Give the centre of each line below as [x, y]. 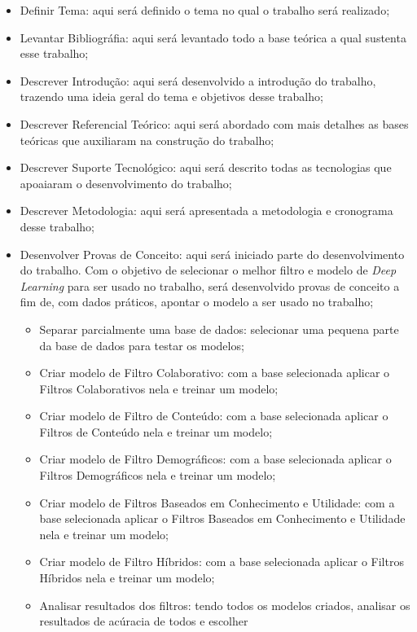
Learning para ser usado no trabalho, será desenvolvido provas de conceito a [210, 285]
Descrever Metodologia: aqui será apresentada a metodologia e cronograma [206, 211]
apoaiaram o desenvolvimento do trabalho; [126, 183]
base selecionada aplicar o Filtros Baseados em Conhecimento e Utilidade [222, 518]
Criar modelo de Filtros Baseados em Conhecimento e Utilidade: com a [217, 502]
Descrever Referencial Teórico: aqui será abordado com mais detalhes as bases [214, 123]
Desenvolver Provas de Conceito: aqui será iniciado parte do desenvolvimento [212, 254]
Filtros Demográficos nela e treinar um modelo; [158, 475]
